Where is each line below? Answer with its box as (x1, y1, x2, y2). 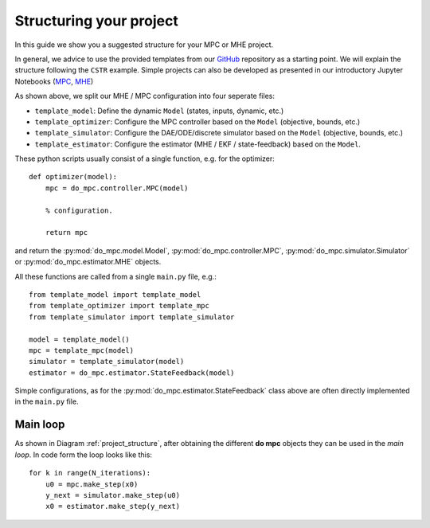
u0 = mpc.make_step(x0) (45, 479, 139, 489)
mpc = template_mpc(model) (29, 346, 135, 354)
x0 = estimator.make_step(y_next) (45, 502, 181, 511)
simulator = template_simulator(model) (29, 357, 185, 366)
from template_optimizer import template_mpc (29, 301, 210, 311)
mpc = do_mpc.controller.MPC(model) (45, 183, 189, 193)
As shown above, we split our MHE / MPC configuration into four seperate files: (14, 92, 275, 101)
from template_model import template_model (29, 290, 201, 299)
